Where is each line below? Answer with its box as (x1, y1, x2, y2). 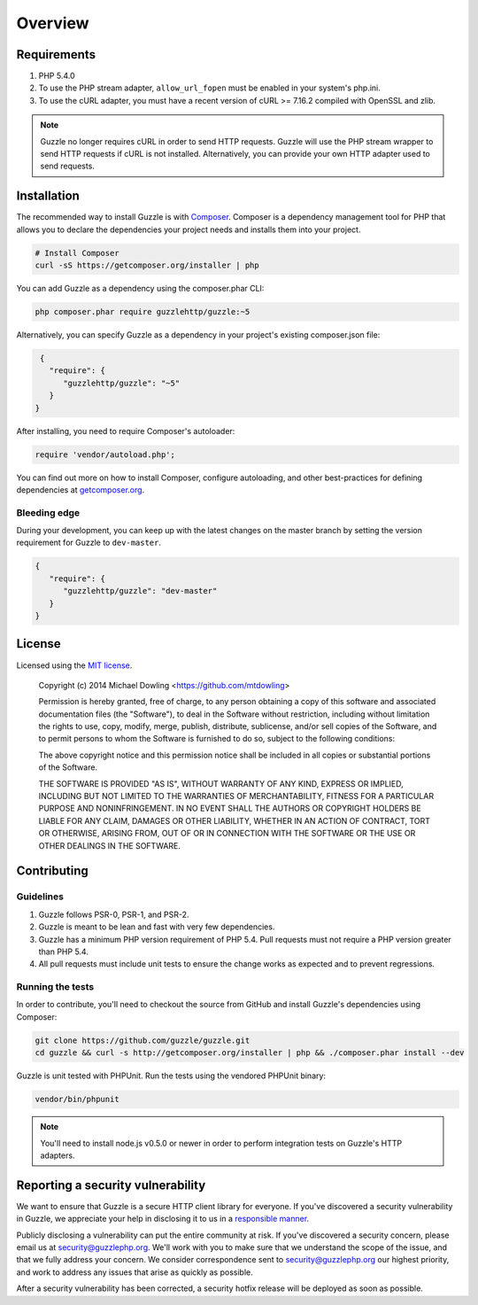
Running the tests (16, 981, 95, 993)
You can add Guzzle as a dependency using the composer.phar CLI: (16, 284, 265, 294)
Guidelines (16, 890, 64, 903)
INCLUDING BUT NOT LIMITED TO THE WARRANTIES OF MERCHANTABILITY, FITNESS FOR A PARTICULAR (38, 791, 434, 802)
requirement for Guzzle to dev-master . (16, 537, 162, 548)
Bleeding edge (16, 506, 81, 518)
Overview (16, 13, 89, 33)
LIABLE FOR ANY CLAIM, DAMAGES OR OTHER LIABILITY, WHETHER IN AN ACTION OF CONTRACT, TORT (38, 815, 431, 826)
